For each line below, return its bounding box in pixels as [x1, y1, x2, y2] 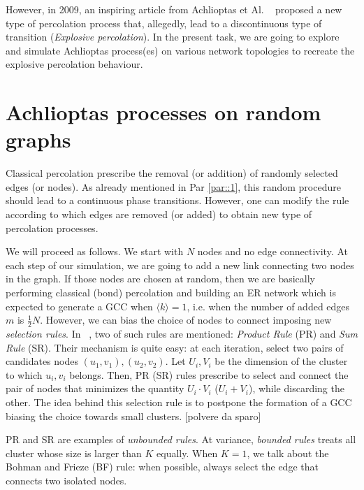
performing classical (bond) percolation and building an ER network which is [6, 285, 336, 300]
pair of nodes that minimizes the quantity [6, 381, 184, 396]
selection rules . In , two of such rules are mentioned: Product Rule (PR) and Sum [6, 326, 358, 341]
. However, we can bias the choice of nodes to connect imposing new [40, 312, 332, 327]
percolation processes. [6, 220, 99, 235]
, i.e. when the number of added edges [187, 298, 350, 313]
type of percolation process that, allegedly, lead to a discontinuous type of [6, 15, 322, 30]
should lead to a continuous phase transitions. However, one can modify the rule [6, 193, 349, 208]
